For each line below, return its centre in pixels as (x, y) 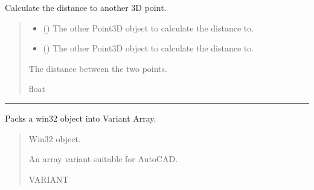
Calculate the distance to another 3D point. (86, 7)
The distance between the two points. (98, 68)
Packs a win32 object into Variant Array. (81, 118)
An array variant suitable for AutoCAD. (103, 159)
